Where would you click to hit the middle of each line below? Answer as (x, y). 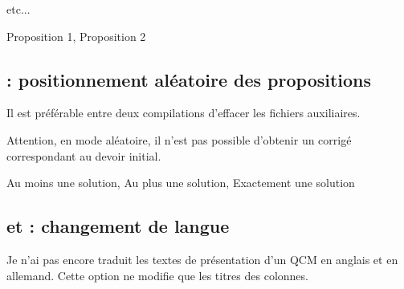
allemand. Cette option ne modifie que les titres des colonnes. (157, 275)
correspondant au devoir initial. (84, 155)
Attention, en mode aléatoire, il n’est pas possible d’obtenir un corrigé (179, 139)
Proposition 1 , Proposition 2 (76, 36)
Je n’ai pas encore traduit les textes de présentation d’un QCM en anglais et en (202, 259)
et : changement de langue (118, 226)
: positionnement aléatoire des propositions (189, 79)
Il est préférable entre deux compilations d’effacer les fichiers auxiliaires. (184, 113)
